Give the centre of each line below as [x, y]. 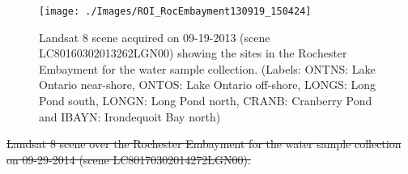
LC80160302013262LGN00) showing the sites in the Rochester [193, 53]
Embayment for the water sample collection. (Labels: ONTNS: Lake [207, 68]
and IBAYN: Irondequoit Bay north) [130, 116]
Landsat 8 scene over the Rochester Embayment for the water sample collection [204, 144]
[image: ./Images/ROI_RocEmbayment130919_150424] [175, 11]
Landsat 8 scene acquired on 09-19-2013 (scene [155, 37]
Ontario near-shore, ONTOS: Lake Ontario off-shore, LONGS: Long [207, 85]
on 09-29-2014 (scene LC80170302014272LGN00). [129, 159]
